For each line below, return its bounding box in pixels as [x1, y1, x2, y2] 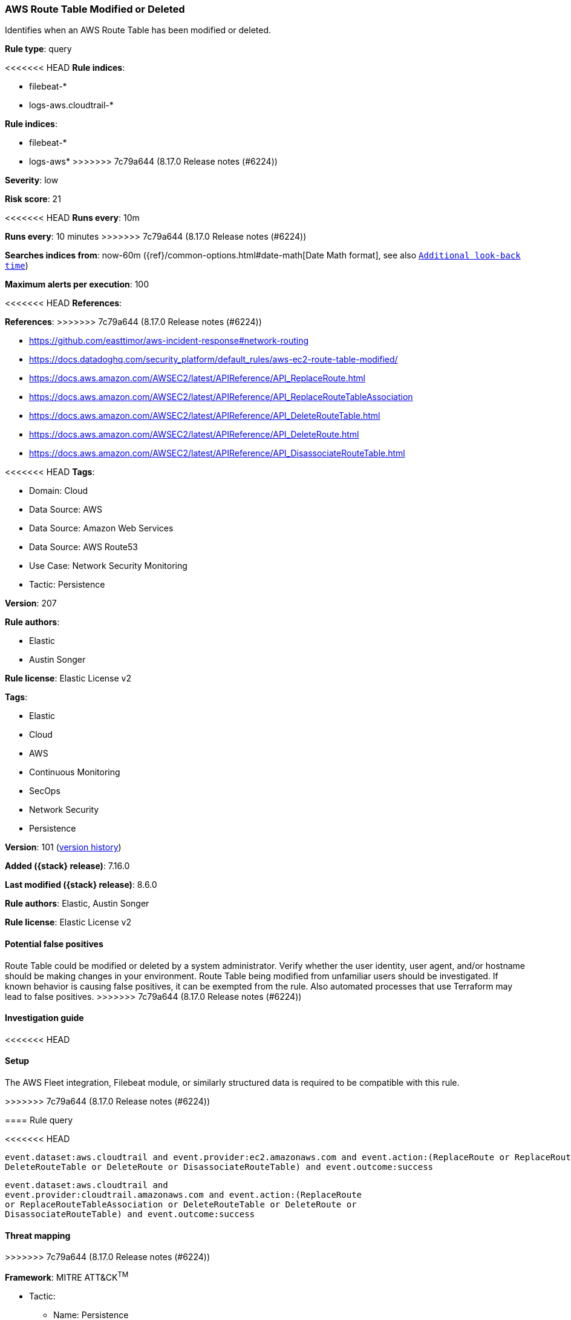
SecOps [29, 786, 60, 796]
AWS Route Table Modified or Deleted [5, 3, 185, 15]
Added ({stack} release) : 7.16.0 [5, 861, 130, 872]
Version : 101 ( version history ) [5, 842, 122, 853]
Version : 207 [5, 598, 57, 609]
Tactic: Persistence [29, 579, 105, 590]
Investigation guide [5, 1013, 84, 1023]
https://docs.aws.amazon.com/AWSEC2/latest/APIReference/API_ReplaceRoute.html [29, 373, 366, 384]
